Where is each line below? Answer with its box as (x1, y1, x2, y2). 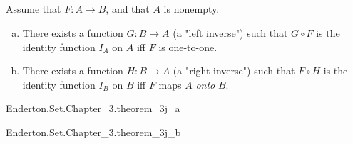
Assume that (6, 1, 61, 16)
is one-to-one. (158, 39, 218, 54)
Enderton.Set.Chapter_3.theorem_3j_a (6, 101, 180, 116)
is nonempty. (163, 1, 220, 16)
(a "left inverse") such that (173, 25, 288, 40)
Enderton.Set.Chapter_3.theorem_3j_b (6, 124, 181, 139)
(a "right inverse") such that (173, 63, 295, 78)
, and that (106, 1, 150, 16)
